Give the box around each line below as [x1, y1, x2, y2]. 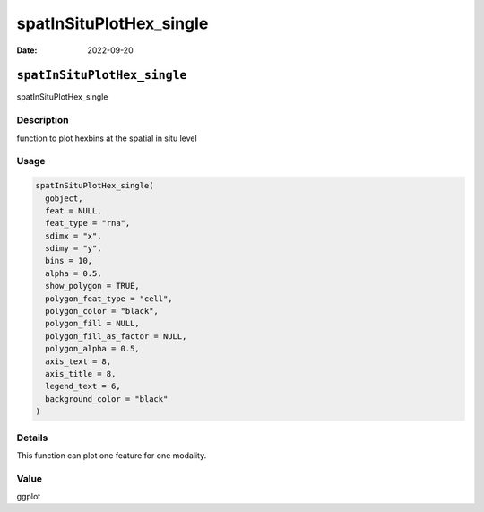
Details [16, 431, 48, 444]
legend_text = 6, [45, 381, 121, 392]
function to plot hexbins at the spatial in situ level [16, 133, 197, 143]
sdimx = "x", [45, 230, 102, 241]
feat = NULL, [45, 205, 102, 215]
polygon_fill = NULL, [45, 318, 141, 329]
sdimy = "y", [45, 243, 102, 254]
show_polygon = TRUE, [45, 281, 141, 291]
